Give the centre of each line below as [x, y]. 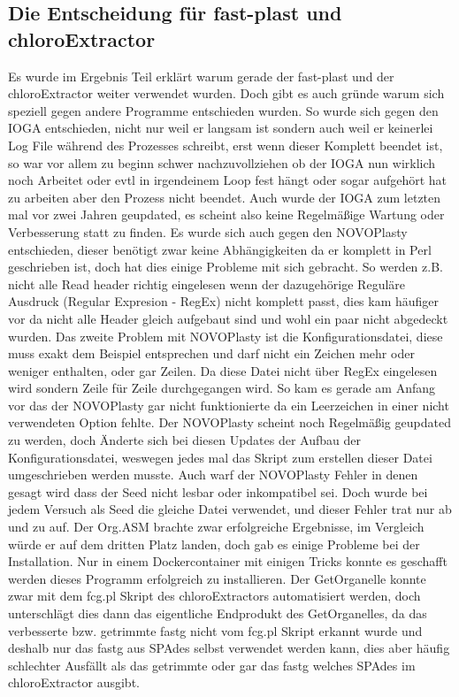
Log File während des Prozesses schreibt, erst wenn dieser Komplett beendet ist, [226, 145]
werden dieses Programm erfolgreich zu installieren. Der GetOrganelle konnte [217, 578]
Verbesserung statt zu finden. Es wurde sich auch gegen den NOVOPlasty [208, 231]
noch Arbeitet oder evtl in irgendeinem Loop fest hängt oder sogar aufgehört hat [228, 180]
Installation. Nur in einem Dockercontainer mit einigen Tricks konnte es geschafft [228, 561]
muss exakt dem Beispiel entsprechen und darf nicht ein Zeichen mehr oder [211, 353]
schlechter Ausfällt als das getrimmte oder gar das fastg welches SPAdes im [212, 665]
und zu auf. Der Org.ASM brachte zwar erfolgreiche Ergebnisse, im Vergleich [216, 527]
